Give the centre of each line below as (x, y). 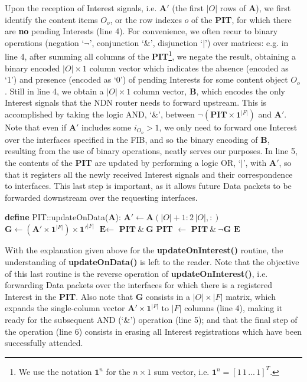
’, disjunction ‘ (177, 42)
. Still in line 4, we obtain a (54, 91)
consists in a (168, 296)
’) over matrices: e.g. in (247, 42)
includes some (107, 127)
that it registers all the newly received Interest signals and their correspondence (149, 174)
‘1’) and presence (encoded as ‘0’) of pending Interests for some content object (146, 79)
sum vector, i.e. (182, 371)
